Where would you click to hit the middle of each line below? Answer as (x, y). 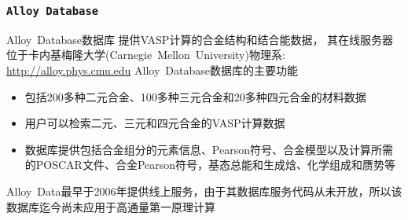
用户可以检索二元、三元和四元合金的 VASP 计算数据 (155, 123)
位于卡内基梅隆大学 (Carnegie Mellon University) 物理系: (146, 55)
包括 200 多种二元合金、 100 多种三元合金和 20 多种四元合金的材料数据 (195, 96)
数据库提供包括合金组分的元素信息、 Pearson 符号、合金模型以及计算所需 (209, 149)
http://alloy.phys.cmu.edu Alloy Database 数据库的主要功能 (153, 70)
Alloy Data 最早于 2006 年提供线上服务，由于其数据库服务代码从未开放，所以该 (204, 191)
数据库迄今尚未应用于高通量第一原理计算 (111, 206)
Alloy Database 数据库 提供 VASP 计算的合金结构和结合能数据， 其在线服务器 (200, 39)
